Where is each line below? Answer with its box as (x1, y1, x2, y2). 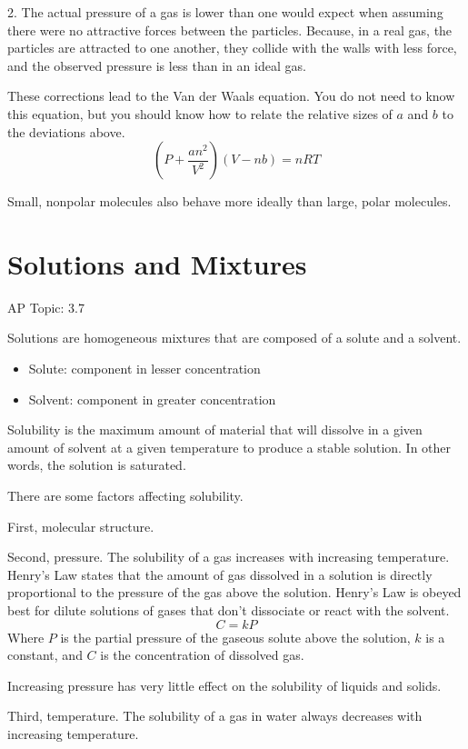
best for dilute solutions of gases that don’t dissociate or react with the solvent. (7, 601, 450, 619)
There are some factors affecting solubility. (7, 486, 244, 505)
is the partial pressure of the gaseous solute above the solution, (60, 627, 411, 646)
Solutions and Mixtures (7, 245, 307, 282)
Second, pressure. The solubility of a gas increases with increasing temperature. (7, 547, 450, 566)
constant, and (7, 645, 83, 664)
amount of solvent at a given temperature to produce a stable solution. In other (7, 437, 452, 456)
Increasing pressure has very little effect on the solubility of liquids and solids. (7, 675, 442, 694)
